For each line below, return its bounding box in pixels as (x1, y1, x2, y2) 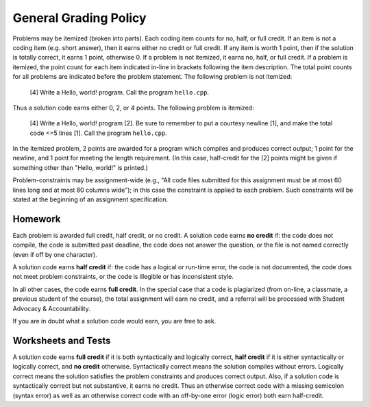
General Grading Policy (12, 10, 147, 25)
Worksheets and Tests (12, 334, 111, 346)
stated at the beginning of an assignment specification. (12, 195, 169, 203)
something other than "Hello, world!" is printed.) (12, 163, 149, 171)
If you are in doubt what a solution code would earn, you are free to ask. (12, 317, 217, 325)
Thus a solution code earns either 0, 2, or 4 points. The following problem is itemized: (12, 103, 254, 112)
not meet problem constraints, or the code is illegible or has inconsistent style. (12, 273, 234, 281)
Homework (12, 213, 61, 225)
